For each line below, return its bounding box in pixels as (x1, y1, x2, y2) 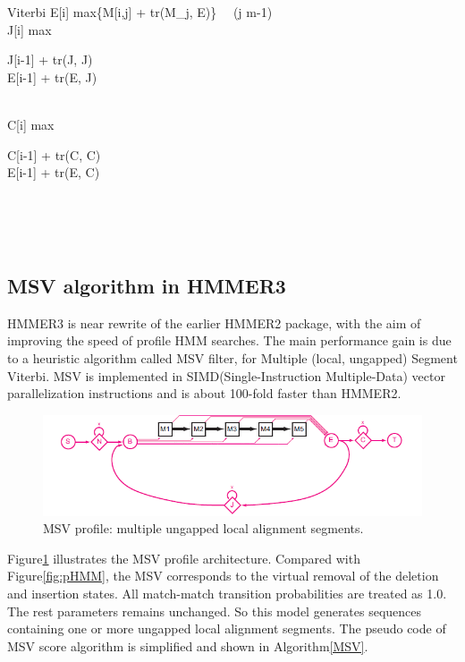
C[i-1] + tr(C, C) (7, 145, 101, 164)
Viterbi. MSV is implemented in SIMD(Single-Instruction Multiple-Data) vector (7, 366, 445, 385)
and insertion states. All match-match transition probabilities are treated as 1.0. (7, 584, 447, 603)
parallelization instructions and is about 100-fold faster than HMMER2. (7, 384, 402, 403)
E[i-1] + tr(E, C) (7, 163, 100, 182)
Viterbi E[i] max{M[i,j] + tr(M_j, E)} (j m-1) (7, 3, 273, 21)
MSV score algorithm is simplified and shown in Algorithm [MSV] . (7, 636, 368, 655)
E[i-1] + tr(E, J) (7, 67, 97, 86)
